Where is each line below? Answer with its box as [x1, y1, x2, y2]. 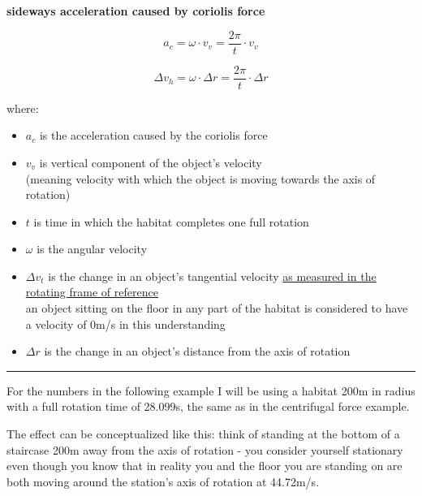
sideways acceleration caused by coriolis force [6, 2, 265, 19]
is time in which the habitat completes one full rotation [33, 213, 309, 230]
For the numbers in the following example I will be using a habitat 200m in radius [6, 382, 416, 399]
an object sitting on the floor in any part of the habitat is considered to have [25, 300, 408, 317]
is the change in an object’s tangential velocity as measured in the [48, 267, 377, 284]
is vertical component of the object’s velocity [39, 153, 262, 170]
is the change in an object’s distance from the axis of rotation [44, 343, 351, 360]
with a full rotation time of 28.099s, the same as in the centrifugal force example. [6, 398, 410, 415]
